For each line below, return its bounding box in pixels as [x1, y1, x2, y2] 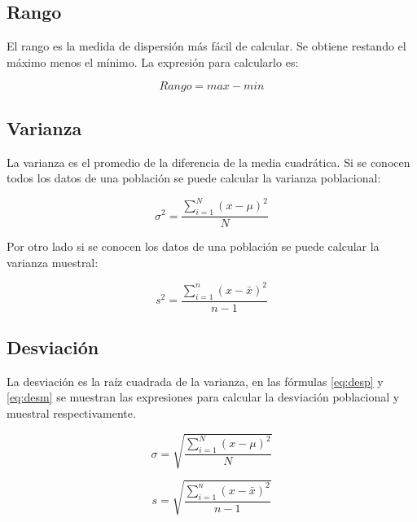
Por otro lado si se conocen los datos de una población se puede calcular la [7, 238, 380, 255]
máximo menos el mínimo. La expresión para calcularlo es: [7, 53, 299, 70]
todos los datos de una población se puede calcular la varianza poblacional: [7, 169, 381, 186]
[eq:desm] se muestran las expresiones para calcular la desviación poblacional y [7, 388, 400, 406]
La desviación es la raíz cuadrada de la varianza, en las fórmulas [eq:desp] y [7, 372, 384, 389]
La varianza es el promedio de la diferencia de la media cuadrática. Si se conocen [7, 153, 410, 170]
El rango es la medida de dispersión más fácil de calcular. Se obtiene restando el [7, 37, 406, 55]
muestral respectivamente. [7, 405, 136, 422]
